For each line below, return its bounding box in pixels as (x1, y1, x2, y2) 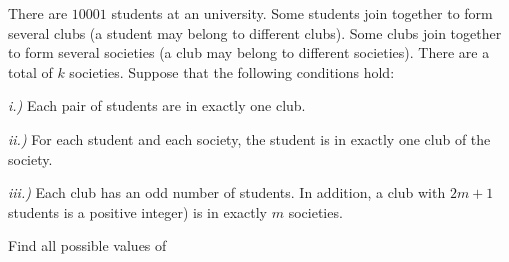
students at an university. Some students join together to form (111, 3, 493, 23)
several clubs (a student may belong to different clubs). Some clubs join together (8, 22, 502, 43)
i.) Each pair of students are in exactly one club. (8, 95, 306, 116)
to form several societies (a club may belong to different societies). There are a (8, 42, 490, 63)
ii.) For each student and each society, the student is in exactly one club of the (8, 128, 491, 149)
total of (8, 61, 53, 82)
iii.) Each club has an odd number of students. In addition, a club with (8, 182, 446, 203)
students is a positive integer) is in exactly (8, 201, 268, 222)
